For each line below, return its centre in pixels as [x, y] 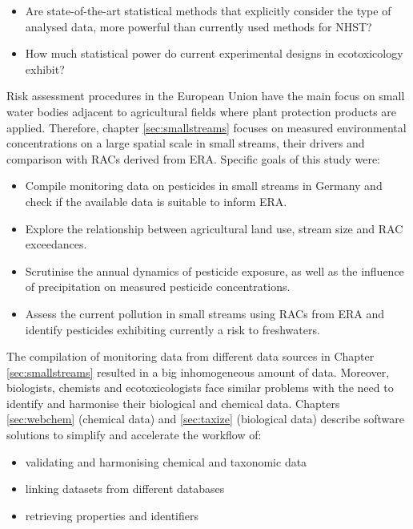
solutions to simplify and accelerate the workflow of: [134, 435]
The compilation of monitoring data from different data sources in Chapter [190, 356]
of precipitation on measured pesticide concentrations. [158, 287]
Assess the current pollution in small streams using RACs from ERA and [205, 313]
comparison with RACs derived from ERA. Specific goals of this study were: [193, 158]
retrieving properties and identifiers [112, 515]
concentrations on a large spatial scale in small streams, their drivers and [186, 143]
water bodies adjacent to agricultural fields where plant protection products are [202, 111]
